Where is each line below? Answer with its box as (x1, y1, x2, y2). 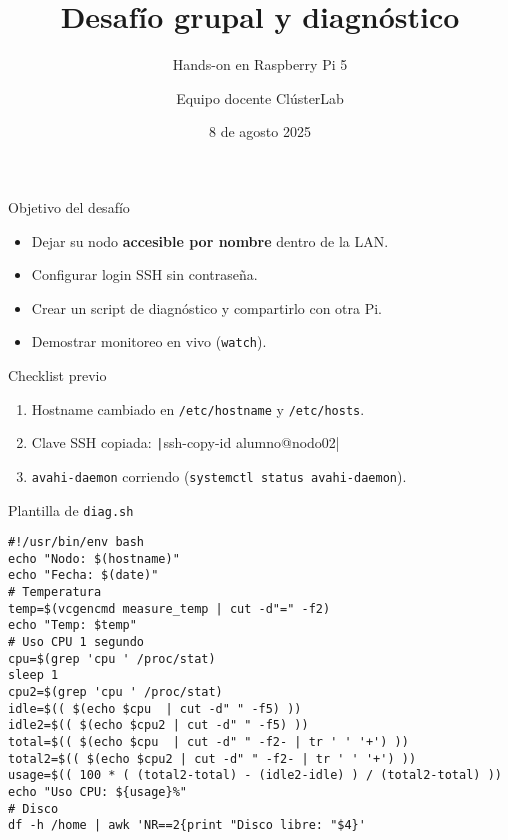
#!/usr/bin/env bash (8, 535, 145, 550)
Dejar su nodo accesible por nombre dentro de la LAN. (31, 230, 389, 251)
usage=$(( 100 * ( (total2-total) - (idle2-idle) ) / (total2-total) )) (8, 768, 502, 783)
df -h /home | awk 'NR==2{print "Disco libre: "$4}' (8, 818, 366, 833)
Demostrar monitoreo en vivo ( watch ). (31, 331, 267, 352)
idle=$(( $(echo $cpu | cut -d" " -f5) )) (8, 701, 302, 716)
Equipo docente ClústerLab (176, 87, 344, 108)
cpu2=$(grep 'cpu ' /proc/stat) (8, 685, 223, 700)
